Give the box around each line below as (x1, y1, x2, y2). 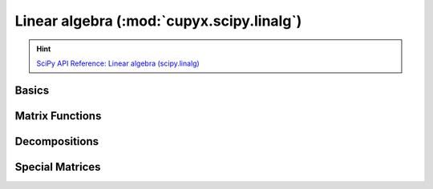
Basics (14, 83, 50, 97)
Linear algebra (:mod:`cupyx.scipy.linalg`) (14, 12, 302, 30)
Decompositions (14, 135, 99, 148)
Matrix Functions (14, 109, 102, 123)
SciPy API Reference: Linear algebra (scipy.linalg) (36, 58, 200, 68)
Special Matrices (14, 160, 101, 174)
